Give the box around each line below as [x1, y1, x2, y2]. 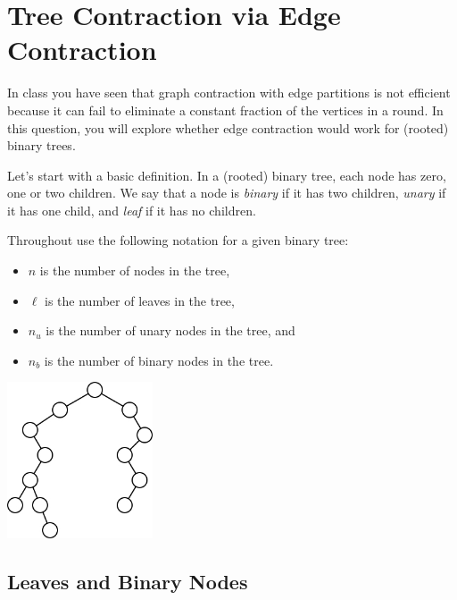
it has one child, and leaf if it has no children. [7, 200, 256, 219]
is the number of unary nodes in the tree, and [46, 321, 295, 340]
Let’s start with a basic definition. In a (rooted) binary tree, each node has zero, [7, 165, 446, 184]
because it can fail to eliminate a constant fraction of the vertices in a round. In [7, 100, 444, 119]
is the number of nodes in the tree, [39, 261, 230, 280]
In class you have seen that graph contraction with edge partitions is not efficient [7, 83, 451, 102]
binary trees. [7, 136, 76, 155]
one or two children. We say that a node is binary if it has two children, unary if [7, 183, 446, 202]
